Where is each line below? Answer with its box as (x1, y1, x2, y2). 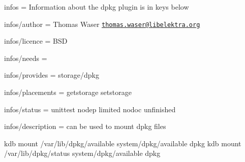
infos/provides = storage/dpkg (4, 70, 99, 80)
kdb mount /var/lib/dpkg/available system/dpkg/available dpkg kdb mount (4, 138, 241, 148)
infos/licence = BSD (4, 36, 68, 46)
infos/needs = (4, 52, 47, 63)
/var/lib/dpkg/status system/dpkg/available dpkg (4, 148, 161, 158)
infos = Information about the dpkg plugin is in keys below (4, 2, 189, 12)
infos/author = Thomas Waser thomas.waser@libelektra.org (4, 18, 200, 29)
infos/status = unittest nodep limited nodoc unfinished (4, 104, 176, 114)
